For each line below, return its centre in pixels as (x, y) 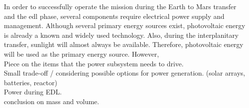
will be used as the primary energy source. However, (82, 54)
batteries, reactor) (31, 82)
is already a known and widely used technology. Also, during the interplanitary (121, 35)
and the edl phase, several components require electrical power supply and (114, 16)
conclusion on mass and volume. (52, 101)
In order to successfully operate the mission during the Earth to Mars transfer (120, 6)
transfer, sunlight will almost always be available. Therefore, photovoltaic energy (124, 44)
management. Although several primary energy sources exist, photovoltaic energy (125, 25)
